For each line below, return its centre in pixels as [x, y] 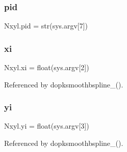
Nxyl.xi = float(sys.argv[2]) [47, 67]
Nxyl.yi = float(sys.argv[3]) [47, 126]
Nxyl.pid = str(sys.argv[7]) [46, 26]
